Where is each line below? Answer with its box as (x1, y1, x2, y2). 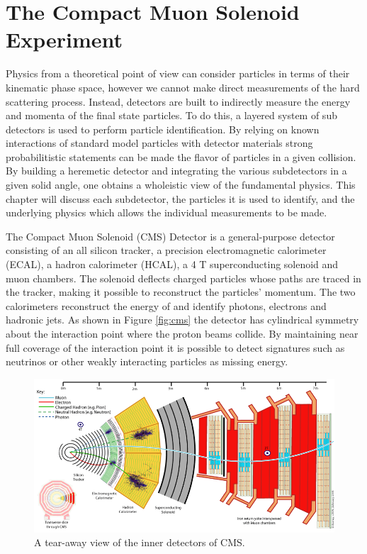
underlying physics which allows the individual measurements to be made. (6, 205, 327, 220)
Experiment (6, 25, 123, 54)
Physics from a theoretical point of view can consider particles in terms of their (6, 66, 350, 81)
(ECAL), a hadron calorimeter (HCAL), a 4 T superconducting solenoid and (6, 257, 339, 272)
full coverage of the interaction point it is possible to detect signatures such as (6, 340, 345, 355)
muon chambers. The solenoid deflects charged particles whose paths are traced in (6, 270, 361, 285)
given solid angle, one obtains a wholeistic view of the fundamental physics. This (6, 177, 356, 192)
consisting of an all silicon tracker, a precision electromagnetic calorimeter (6, 243, 327, 257)
